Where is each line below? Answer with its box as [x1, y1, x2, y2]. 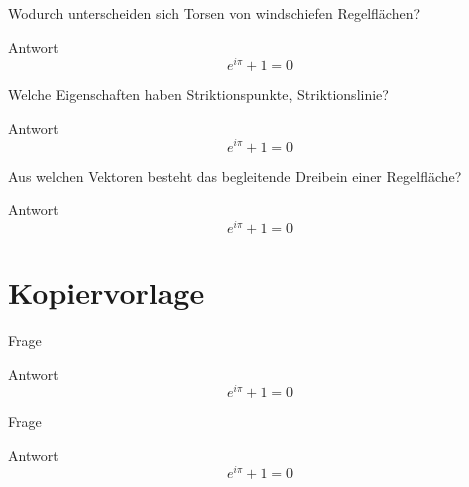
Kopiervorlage [8, 271, 205, 312]
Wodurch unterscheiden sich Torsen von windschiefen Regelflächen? [8, 3, 421, 23]
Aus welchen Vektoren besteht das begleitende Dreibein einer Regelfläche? [8, 165, 462, 186]
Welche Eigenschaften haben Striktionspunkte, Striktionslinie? [8, 84, 389, 105]
